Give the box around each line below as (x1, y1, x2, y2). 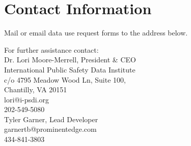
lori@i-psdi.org (4, 94, 49, 104)
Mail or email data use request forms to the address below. (4, 27, 188, 38)
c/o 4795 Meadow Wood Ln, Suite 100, (4, 74, 126, 85)
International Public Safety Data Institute (4, 64, 135, 75)
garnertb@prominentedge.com (4, 124, 97, 134)
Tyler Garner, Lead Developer (4, 114, 98, 124)
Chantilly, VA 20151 (4, 84, 67, 95)
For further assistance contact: (4, 44, 99, 55)
